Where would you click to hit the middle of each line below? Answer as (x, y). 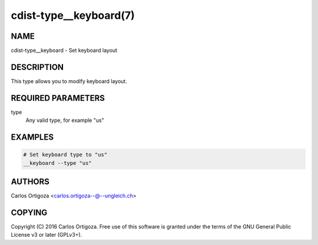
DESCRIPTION (37, 67)
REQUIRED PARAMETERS (58, 98)
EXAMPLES (32, 138)
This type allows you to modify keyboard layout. (69, 81)
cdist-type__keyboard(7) (73, 15)
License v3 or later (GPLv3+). (47, 235)
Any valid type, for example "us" (65, 120)
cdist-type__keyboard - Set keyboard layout (64, 51)
